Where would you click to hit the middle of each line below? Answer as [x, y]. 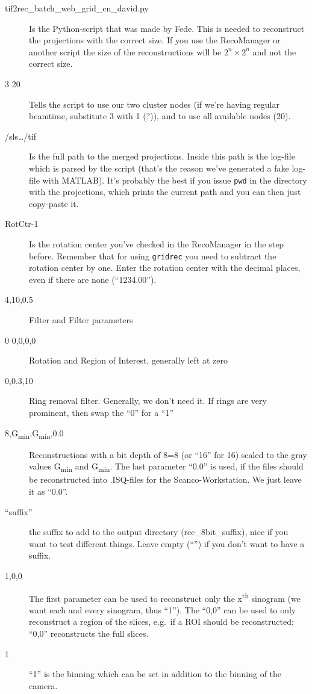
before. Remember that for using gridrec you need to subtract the [153, 256]
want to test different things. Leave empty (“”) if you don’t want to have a [167, 543]
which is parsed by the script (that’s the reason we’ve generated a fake [159, 168]
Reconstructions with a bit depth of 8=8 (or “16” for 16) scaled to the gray [168, 454]
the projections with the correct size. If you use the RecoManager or [155, 40]
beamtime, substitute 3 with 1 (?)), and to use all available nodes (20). [160, 116]
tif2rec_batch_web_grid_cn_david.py [77, 8]
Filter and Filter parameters [81, 320]
